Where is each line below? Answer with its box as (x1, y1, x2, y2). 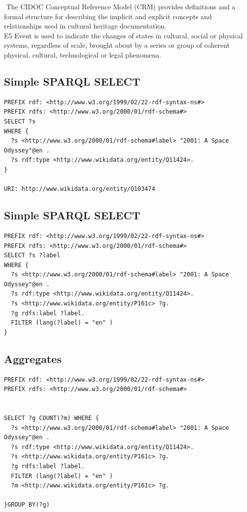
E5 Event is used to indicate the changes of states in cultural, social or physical (4, 30, 243, 40)
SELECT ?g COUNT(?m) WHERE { (4, 415, 99, 422)
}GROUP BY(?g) (4, 501, 50, 509)
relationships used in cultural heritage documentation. (4, 21, 166, 31)
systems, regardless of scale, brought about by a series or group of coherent (4, 40, 230, 50)
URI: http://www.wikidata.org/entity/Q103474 (4, 185, 155, 193)
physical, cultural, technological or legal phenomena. (4, 49, 162, 60)
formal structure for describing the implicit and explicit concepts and (4, 11, 212, 21)
